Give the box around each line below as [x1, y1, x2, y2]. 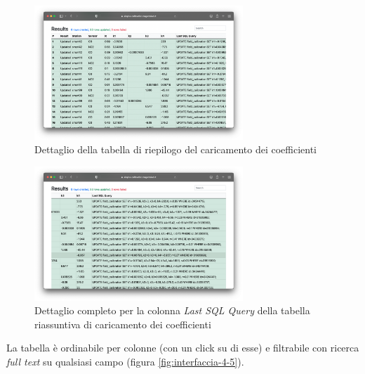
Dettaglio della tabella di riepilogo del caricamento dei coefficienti [34, 142, 317, 157]
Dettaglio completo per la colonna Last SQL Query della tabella [34, 303, 310, 318]
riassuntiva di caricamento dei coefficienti [34, 316, 211, 331]
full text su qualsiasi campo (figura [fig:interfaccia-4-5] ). [6, 354, 244, 368]
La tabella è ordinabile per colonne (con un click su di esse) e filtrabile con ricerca [6, 340, 359, 355]
